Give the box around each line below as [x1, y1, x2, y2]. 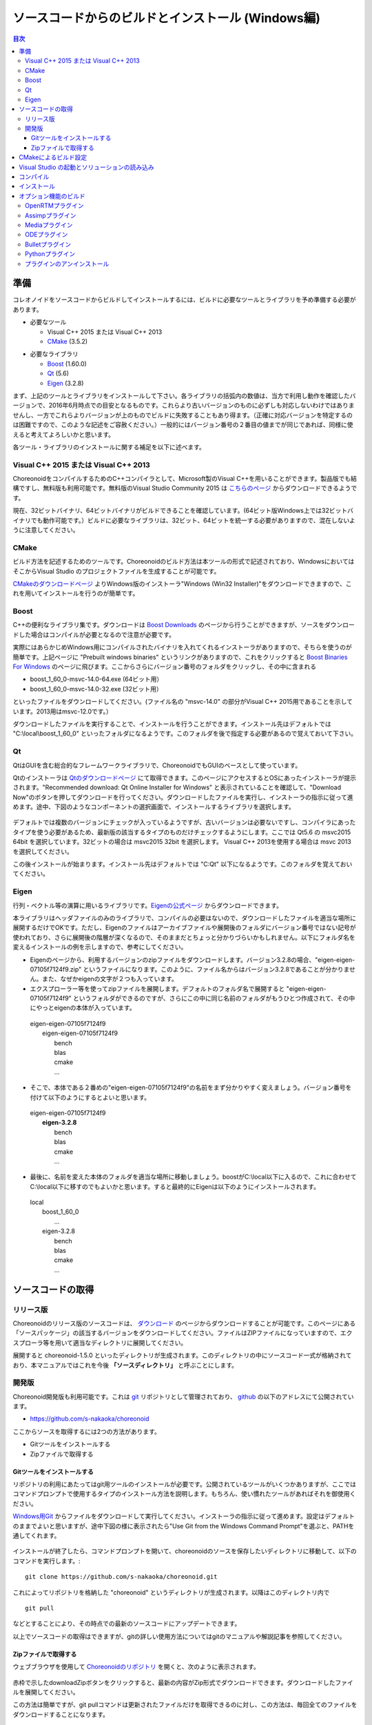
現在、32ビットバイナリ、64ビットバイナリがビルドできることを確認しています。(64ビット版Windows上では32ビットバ [12, 506, 354, 515]
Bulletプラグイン [25, 240, 72, 248]
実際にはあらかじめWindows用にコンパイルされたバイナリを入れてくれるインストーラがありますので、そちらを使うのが [12, 643, 353, 651]
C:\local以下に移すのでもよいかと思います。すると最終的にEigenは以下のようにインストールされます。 [30, 1182, 320, 1190]
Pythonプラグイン [25, 250, 76, 258]
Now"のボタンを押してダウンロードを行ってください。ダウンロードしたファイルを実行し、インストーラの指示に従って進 [12, 793, 354, 801]
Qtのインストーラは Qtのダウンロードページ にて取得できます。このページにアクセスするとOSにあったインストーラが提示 [12, 773, 356, 782]
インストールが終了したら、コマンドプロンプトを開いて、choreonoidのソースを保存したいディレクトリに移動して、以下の [12, 1547, 358, 1555]
